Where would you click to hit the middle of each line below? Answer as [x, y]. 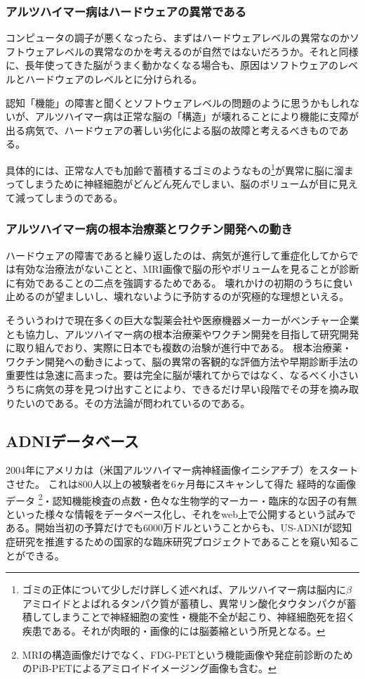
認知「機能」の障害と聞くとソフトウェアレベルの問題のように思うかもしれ [178, 102]
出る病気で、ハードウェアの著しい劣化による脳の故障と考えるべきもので [172, 130]
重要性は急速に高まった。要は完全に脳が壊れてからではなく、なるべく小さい [182, 375]
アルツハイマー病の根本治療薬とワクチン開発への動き [149, 229]
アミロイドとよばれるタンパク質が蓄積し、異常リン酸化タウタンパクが [184, 603]
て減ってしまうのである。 [65, 197]
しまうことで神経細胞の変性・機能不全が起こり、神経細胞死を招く [204, 617]
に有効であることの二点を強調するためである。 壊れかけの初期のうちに [170, 282]
